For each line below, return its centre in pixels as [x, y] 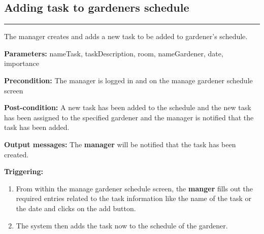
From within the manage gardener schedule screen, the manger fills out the [135, 188]
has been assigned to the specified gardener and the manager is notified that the [129, 117]
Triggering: [24, 171]
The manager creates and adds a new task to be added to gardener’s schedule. [126, 36]
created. [16, 154]
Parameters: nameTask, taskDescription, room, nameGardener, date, [114, 53]
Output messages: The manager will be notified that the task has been [120, 144]
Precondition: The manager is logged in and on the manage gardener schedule [128, 80]
